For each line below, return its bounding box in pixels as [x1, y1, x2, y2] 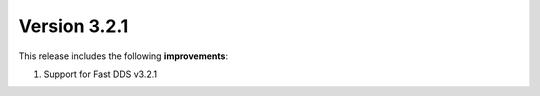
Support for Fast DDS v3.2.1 [43, 68, 158, 80]
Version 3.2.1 [18, 15, 129, 37]
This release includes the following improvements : [18, 50, 229, 62]
